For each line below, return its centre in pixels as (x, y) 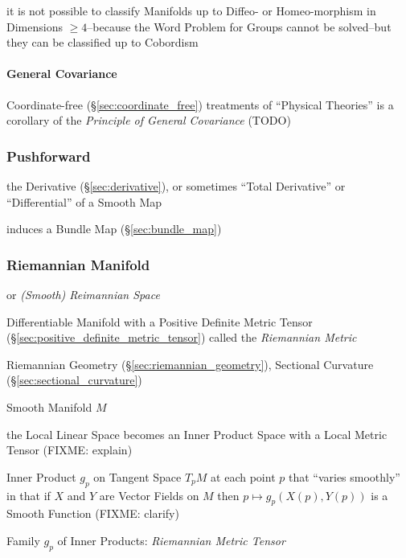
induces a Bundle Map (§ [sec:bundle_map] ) (114, 229)
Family (23, 540)
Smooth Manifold (49, 406)
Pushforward (49, 156)
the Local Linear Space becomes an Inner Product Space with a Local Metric (197, 434)
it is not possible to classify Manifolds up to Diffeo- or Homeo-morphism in (191, 10)
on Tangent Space (137, 476)
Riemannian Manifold (78, 264)
